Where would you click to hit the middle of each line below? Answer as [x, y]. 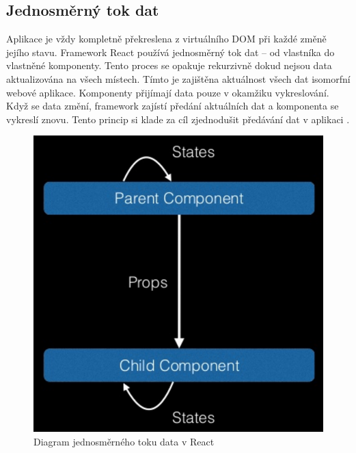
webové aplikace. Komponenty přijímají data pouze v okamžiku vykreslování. [168, 92]
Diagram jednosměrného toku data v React [124, 441]
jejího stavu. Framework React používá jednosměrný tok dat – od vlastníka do [170, 52]
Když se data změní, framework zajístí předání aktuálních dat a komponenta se [173, 106]
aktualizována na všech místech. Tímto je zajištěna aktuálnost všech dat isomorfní [178, 78]
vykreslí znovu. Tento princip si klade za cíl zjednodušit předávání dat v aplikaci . [178, 119]
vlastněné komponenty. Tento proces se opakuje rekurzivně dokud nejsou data [169, 65]
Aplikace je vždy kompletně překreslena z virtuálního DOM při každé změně [166, 39]
